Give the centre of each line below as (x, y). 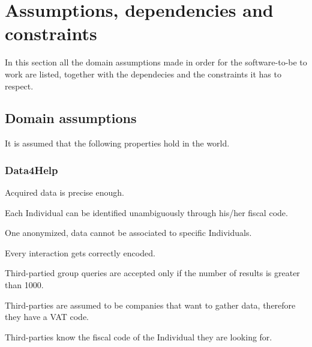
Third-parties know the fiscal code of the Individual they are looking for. (139, 336)
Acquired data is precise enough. (64, 192)
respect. (19, 86)
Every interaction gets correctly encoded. (80, 252)
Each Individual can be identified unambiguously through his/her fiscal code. (146, 212)
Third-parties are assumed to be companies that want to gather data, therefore (150, 305)
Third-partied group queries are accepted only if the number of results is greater (152, 273)
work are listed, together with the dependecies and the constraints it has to (143, 74)
